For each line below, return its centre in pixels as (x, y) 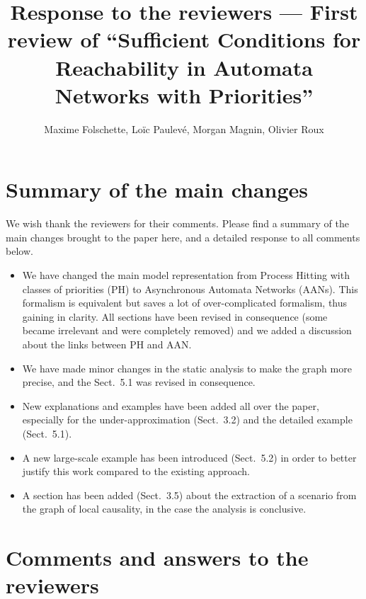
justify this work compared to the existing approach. (136, 471)
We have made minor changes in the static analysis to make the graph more (187, 368)
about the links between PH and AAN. (107, 344)
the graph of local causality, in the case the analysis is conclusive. (164, 509)
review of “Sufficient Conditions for (184, 39)
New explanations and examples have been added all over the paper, (171, 405)
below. (19, 251)
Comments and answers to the (157, 558)
